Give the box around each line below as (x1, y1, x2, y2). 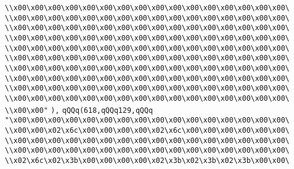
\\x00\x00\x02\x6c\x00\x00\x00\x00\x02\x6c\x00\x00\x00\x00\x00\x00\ (5, 126, 290, 135)
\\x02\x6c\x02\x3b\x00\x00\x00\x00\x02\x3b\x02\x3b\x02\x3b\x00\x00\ (5, 156, 290, 165)
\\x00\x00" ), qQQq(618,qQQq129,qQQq (5, 106, 153, 115)
